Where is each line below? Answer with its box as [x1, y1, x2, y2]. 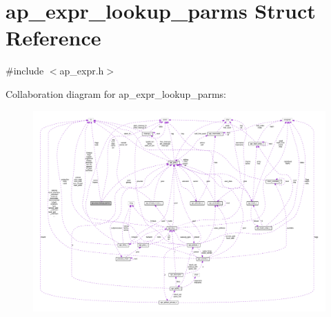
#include [6, 63, 44, 78]
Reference [6, 23, 101, 52]
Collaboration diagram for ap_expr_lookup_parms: [6, 86, 227, 101]
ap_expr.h [59, 63, 104, 78]
